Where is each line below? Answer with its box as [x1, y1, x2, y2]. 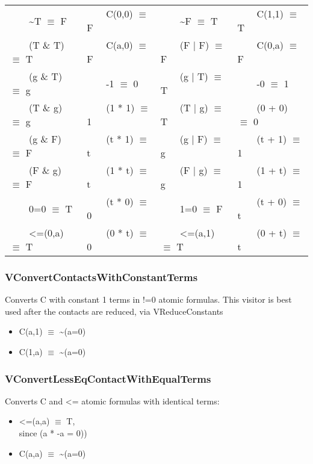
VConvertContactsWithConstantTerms [5, 269, 198, 284]
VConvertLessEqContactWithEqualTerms [5, 371, 211, 386]
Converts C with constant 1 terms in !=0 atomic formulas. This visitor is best [5, 293, 292, 306]
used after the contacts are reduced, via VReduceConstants [5, 305, 223, 317]
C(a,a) [19, 447, 43, 459]
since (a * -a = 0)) [19, 427, 87, 439]
